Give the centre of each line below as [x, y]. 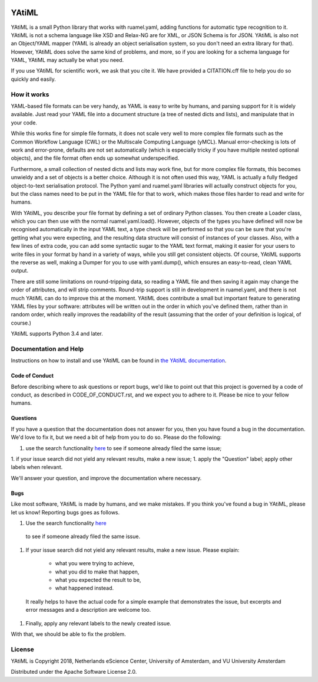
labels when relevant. [37, 467]
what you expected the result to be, [98, 580]
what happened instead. [85, 588]
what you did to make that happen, [97, 572]
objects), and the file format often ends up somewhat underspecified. [95, 158]
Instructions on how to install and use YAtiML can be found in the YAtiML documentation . [119, 360]
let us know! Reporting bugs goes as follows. [65, 512]
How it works [30, 94]
